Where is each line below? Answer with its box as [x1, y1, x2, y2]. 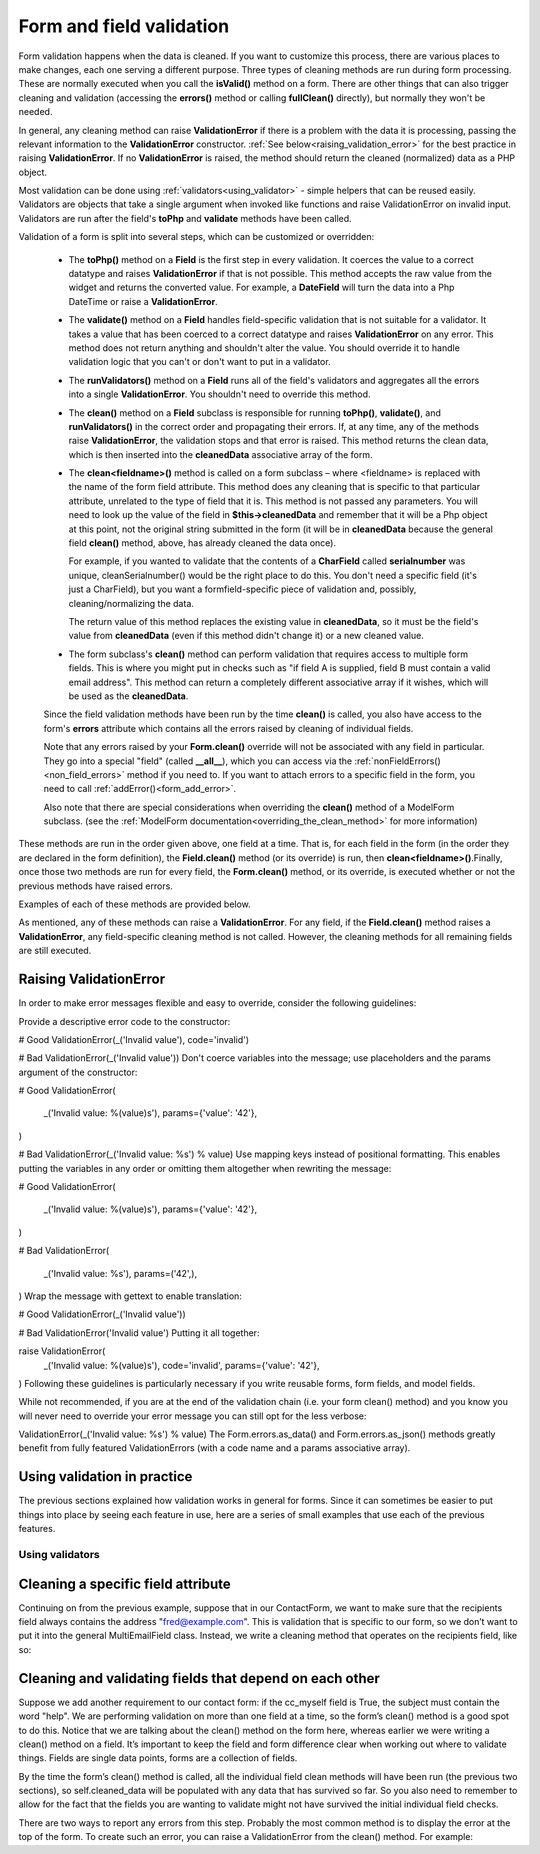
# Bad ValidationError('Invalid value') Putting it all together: [18, 1326, 260, 1339]
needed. [18, 106, 53, 118]
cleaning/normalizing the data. [68, 597, 195, 609]
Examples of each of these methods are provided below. [18, 898, 252, 910]
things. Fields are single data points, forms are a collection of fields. [18, 1752, 298, 1764]
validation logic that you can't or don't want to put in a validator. [68, 356, 331, 368]
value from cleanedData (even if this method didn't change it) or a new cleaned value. [68, 630, 424, 642]
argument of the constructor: [18, 1066, 138, 1078]
